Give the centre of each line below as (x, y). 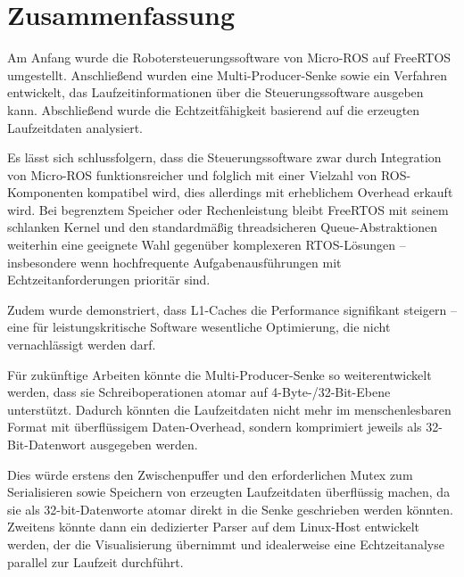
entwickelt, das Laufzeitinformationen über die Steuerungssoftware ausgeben (215, 92)
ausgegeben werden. (144, 444)
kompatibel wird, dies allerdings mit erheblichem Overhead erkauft (270, 192)
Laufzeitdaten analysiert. (75, 127)
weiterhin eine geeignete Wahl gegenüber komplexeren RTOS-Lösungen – (207, 245)
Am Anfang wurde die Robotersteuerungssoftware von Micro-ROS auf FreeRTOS (229, 58)
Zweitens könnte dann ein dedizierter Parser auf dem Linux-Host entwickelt (213, 527)
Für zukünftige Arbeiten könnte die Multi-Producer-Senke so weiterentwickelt (220, 374)
